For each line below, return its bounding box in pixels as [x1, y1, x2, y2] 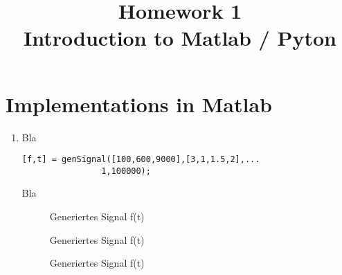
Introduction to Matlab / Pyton [24, 24, 336, 52]
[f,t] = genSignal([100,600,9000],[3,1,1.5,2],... [21, 154, 260, 165]
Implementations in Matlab [6, 89, 273, 118]
